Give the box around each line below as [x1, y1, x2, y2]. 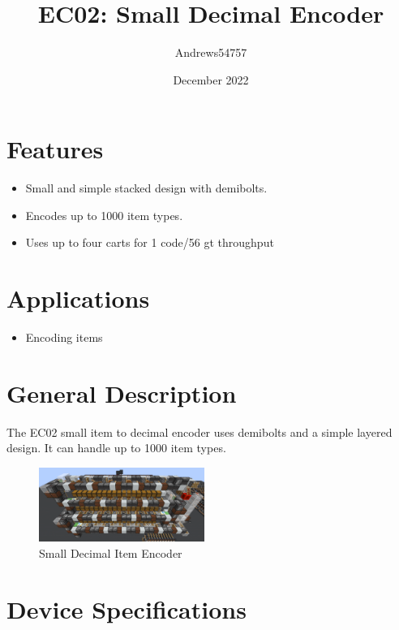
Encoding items [25, 329, 103, 346]
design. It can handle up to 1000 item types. [6, 439, 226, 456]
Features [6, 132, 104, 166]
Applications [6, 282, 150, 315]
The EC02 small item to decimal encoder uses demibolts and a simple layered [6, 423, 393, 440]
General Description [6, 376, 237, 409]
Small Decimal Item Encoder [39, 545, 182, 562]
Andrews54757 [174, 44, 247, 61]
